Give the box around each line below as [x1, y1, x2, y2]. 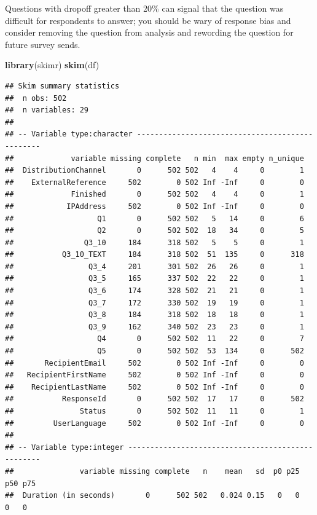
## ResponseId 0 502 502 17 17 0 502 [5, 395, 304, 404]
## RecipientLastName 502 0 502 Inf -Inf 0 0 [5, 382, 304, 391]
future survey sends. [5, 37, 80, 50]
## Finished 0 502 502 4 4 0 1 [5, 190, 304, 199]
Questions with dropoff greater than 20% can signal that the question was [5, 2, 284, 14]
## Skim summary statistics [5, 81, 120, 90]
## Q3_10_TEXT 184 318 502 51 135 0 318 [5, 250, 304, 259]
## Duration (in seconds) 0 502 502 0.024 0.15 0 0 [5, 491, 300, 500]
